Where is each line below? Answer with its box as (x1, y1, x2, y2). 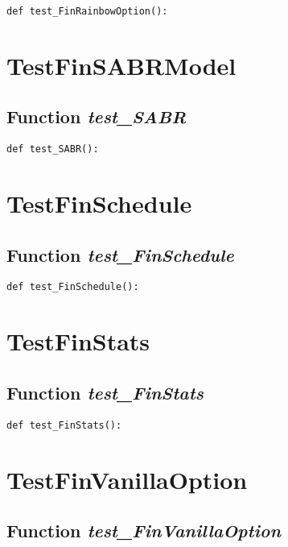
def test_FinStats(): (6, 419, 122, 431)
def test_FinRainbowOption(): (6, 6, 168, 17)
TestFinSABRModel (6, 48, 237, 81)
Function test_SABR (6, 104, 187, 129)
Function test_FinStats (6, 379, 204, 404)
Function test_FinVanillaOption (6, 518, 282, 543)
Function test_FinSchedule (6, 242, 234, 267)
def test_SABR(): (6, 143, 99, 155)
